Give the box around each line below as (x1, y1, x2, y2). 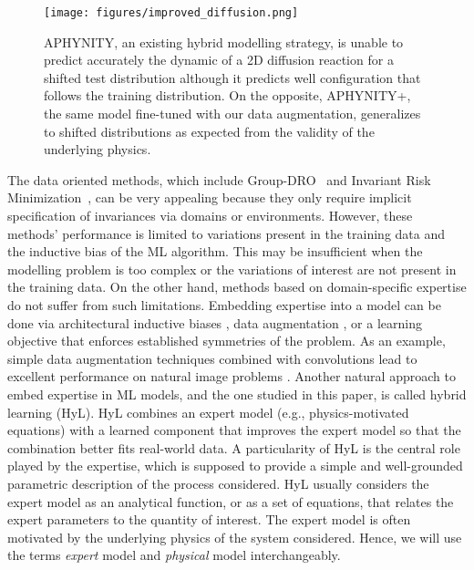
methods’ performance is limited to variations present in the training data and (7, 223, 446, 243)
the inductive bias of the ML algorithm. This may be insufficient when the (7, 242, 423, 261)
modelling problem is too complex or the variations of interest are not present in (7, 259, 457, 278)
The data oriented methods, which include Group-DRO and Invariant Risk (7, 170, 431, 189)
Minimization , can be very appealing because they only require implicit (7, 188, 412, 207)
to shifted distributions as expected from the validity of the (44, 121, 375, 140)
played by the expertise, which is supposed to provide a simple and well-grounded (7, 456, 463, 475)
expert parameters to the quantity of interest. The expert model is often (7, 510, 411, 529)
